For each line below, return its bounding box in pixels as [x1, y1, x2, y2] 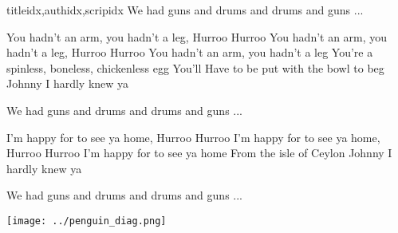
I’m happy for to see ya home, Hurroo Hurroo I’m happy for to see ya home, [6, 128, 380, 145]
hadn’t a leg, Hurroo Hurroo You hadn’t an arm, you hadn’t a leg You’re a [6, 44, 373, 61]
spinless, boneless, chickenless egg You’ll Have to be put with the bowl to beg [6, 59, 384, 76]
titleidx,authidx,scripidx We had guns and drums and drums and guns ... [6, 2, 364, 18]
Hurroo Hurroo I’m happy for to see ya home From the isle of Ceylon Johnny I [6, 144, 392, 161]
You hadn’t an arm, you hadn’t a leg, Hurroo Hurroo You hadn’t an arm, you [6, 28, 388, 45]
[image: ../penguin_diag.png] [6, 215, 167, 227]
